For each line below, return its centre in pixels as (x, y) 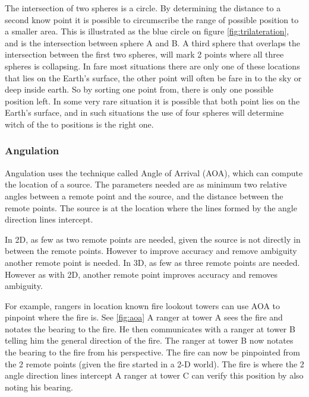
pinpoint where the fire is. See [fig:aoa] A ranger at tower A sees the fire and (144, 317)
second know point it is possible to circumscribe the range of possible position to (152, 19)
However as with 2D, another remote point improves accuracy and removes (141, 274)
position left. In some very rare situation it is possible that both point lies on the (152, 101)
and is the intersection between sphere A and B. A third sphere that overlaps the (152, 42)
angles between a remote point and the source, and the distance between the (144, 196)
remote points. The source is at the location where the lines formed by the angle (151, 207)
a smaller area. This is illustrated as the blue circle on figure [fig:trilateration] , (147, 31)
